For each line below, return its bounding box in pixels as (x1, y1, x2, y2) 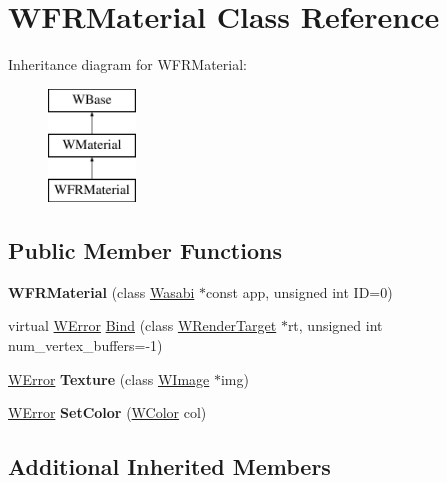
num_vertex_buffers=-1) (8, 335, 163, 356)
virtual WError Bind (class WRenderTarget (8, 315, 277, 336)
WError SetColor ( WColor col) (8, 402, 207, 423)
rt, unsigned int (287, 315, 383, 336)
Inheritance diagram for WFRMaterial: (8, 54, 247, 75)
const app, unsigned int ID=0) (206, 281, 393, 302)
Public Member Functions (8, 235, 282, 266)
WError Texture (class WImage (8, 368, 210, 389)
